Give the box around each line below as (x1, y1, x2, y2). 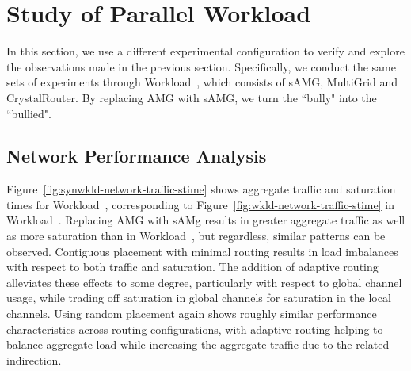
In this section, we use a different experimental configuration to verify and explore (6, 43, 405, 59)
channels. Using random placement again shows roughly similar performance (6, 305, 377, 322)
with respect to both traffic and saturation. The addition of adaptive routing (6, 258, 379, 275)
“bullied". (6, 105, 51, 121)
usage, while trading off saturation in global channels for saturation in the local (6, 289, 391, 306)
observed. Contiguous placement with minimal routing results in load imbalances (6, 243, 398, 259)
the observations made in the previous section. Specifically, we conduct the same (6, 58, 396, 75)
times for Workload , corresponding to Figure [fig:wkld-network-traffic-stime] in (6, 196, 394, 212)
